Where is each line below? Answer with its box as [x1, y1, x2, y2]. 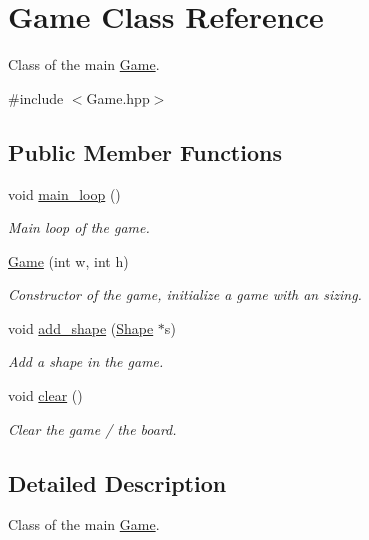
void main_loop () [8, 183, 121, 204]
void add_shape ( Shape [8, 317, 154, 338]
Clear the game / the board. [8, 418, 177, 439]
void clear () [8, 385, 83, 406]
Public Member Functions [8, 136, 282, 167]
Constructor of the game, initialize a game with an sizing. [8, 284, 362, 305]
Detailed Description [8, 467, 227, 498]
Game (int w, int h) [8, 250, 129, 271]
